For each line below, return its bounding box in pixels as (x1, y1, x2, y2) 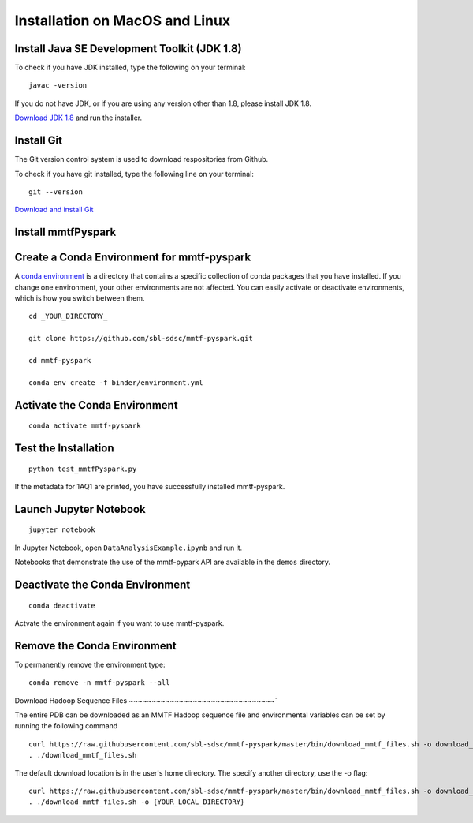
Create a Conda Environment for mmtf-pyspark (14, 251, 251, 264)
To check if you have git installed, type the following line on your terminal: (14, 169, 254, 178)
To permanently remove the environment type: (14, 660, 166, 669)
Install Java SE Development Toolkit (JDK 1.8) (14, 42, 242, 55)
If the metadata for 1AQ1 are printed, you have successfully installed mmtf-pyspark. (14, 481, 285, 491)
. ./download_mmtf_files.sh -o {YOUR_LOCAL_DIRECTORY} (28, 798, 245, 806)
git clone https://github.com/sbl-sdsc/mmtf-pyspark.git (28, 334, 254, 343)
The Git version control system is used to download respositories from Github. (14, 155, 269, 164)
